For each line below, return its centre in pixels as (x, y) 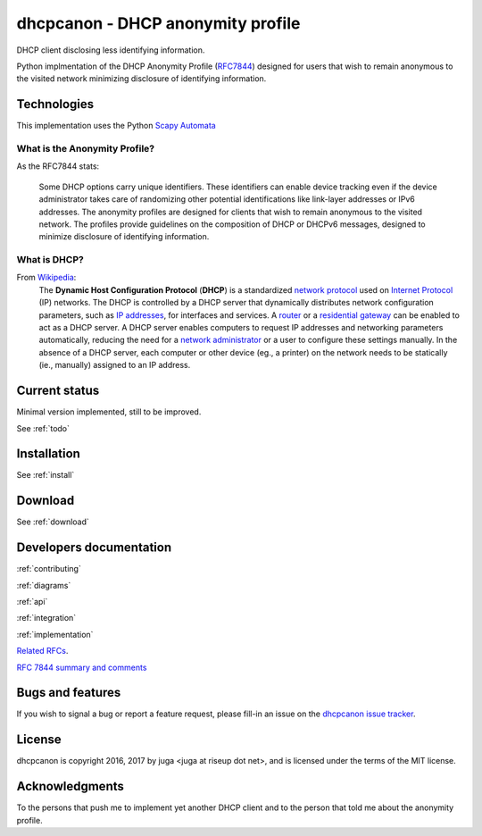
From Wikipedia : (46, 278)
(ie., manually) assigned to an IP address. (115, 365)
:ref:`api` (32, 602)
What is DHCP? (50, 260)
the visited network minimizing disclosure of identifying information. (141, 79)
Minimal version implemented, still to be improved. (109, 412)
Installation (48, 454)
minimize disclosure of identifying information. (124, 237)
